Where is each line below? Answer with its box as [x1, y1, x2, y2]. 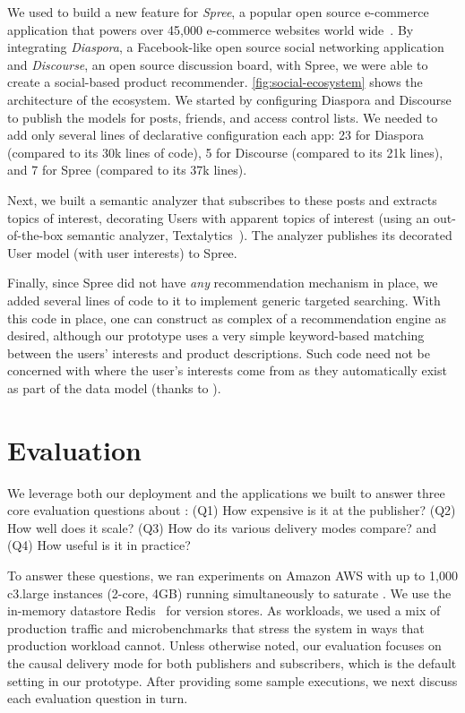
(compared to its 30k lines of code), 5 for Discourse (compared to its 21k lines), [7, 142, 443, 161]
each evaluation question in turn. [7, 689, 188, 708]
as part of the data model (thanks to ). [7, 378, 221, 397]
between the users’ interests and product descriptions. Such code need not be [7, 343, 430, 362]
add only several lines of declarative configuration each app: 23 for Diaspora [7, 125, 424, 144]
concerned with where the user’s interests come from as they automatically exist [7, 361, 447, 380]
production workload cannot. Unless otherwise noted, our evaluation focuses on [7, 636, 442, 655]
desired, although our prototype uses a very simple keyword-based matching [7, 326, 425, 345]
